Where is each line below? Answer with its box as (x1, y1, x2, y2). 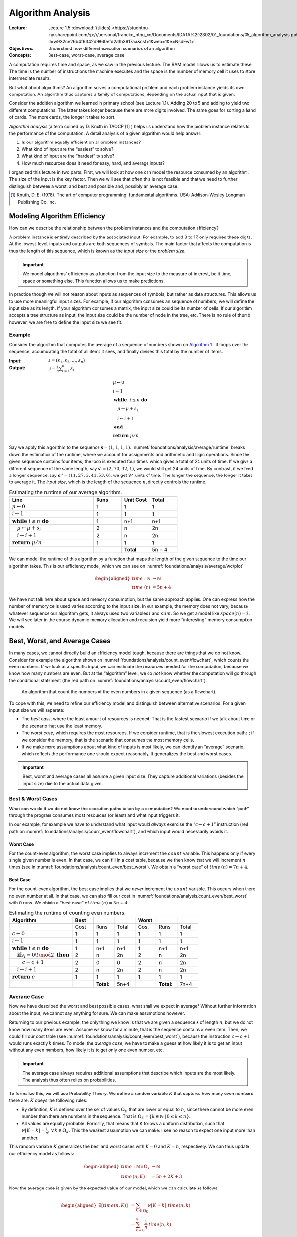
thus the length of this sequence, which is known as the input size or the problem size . (9, 248, 186, 254)
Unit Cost (124, 496, 147, 503)
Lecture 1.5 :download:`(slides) (48, 25, 111, 31)
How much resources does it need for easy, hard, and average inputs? (21, 160, 165, 166)
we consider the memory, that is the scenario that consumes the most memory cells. (21, 737, 194, 743)
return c (12, 974, 35, 980)
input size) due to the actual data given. (22, 780, 103, 786)
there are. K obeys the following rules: (9, 1097, 88, 1103)
